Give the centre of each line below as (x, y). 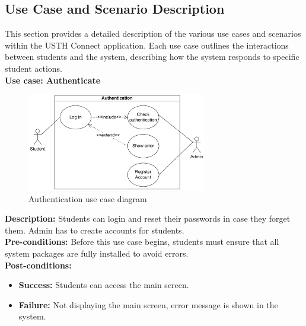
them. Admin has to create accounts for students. (95, 230)
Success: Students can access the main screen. (104, 285)
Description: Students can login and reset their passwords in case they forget (148, 218)
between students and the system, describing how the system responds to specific (152, 57)
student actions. (34, 68)
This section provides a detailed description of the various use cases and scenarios (153, 33)
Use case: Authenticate (53, 80)
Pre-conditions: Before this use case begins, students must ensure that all (142, 242)
